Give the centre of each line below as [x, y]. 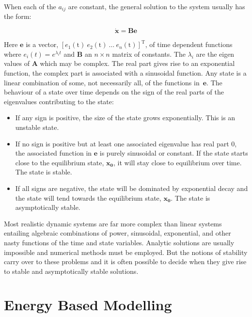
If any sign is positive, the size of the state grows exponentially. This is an [125, 118]
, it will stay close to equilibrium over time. [177, 162]
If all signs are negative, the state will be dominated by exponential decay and [132, 188]
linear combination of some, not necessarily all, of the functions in [102, 82]
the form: [18, 16]
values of [17, 63]
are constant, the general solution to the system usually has [157, 6]
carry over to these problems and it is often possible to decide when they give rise [125, 262]
